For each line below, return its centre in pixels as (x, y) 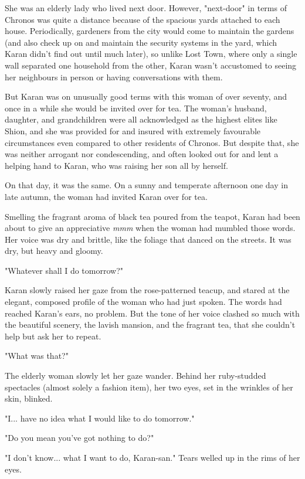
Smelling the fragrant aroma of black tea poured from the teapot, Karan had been (152, 216)
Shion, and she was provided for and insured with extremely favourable (133, 130)
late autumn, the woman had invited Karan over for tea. (106, 196)
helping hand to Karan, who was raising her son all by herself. (116, 165)
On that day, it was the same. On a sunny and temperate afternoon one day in (146, 185)
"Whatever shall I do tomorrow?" (64, 270)
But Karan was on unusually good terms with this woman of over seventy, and (146, 96)
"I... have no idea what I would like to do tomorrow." (100, 418)
